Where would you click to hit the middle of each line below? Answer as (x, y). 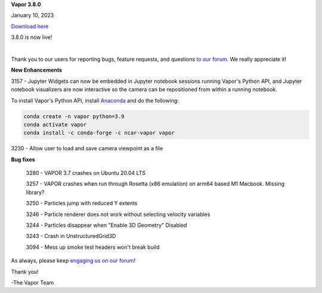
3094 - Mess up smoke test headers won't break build (93, 247)
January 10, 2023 (32, 16)
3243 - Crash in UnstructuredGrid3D (71, 236)
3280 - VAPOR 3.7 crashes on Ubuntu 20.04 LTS (86, 173)
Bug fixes (23, 159)
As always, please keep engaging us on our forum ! (73, 261)
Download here (30, 26)
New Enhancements (37, 70)
